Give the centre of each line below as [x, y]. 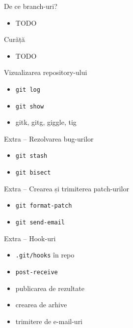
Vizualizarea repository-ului [46, 72]
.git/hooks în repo [45, 255]
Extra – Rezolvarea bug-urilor [49, 138]
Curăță [14, 39]
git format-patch [44, 206]
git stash [31, 156]
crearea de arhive [41, 305]
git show [30, 106]
